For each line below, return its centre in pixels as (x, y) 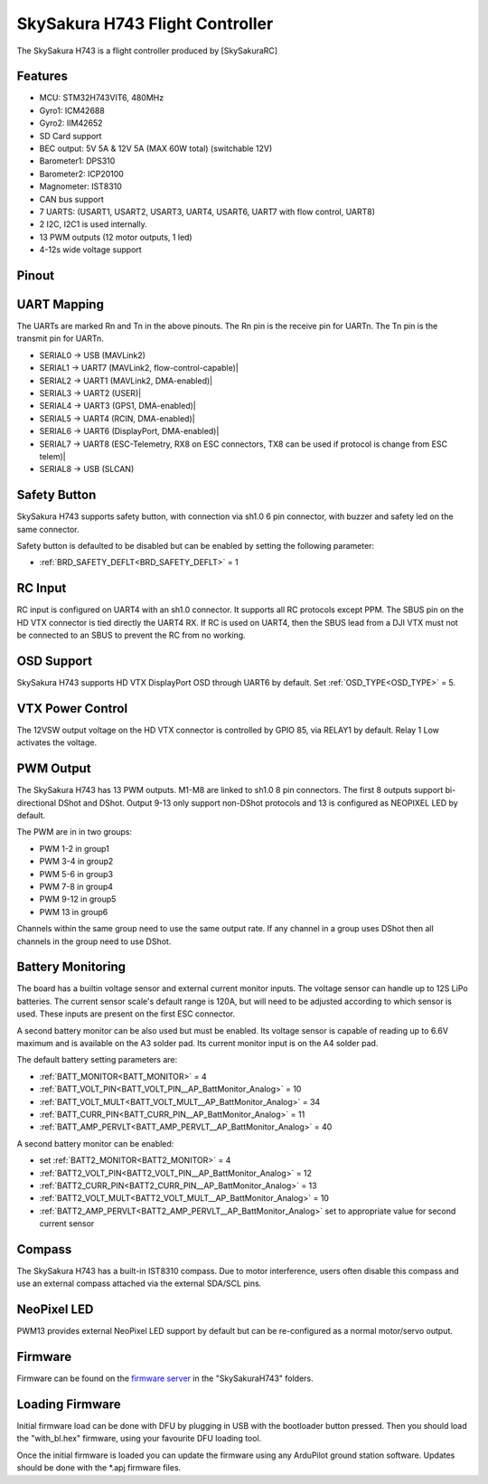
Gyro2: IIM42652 (71, 123)
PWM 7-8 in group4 (76, 886)
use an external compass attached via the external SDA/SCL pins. (139, 1283)
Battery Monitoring (71, 967)
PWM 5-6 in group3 (76, 874)
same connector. (48, 529)
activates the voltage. (57, 742)
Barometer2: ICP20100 (81, 174)
